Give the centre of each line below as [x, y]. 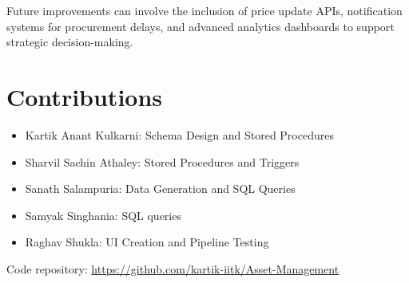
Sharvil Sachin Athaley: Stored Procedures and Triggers [162, 161]
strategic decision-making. [70, 42]
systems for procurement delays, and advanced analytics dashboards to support [201, 26]
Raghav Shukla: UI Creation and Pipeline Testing [147, 242]
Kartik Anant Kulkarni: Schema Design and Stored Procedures [179, 134]
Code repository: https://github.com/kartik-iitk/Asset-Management [173, 268]
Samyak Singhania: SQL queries [103, 215]
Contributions [85, 96]
